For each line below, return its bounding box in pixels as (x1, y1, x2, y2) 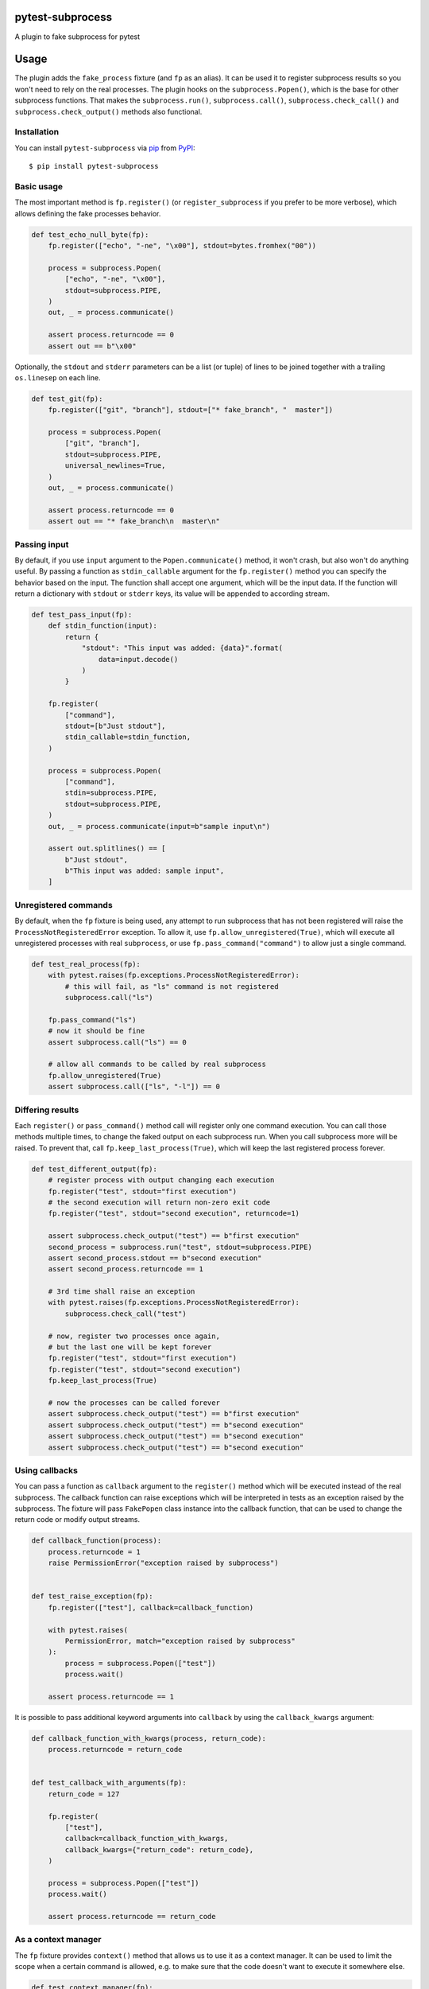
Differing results (14, 1104, 79, 1115)
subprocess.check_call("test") (64, 1309, 187, 1318)
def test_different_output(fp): (31, 1164, 158, 1174)
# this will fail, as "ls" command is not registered (64, 982, 279, 991)
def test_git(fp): (31, 394, 103, 403)
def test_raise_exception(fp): (31, 1592, 154, 1601)
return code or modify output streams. (14, 1515, 141, 1524)
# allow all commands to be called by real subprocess (48, 1060, 266, 1069)
